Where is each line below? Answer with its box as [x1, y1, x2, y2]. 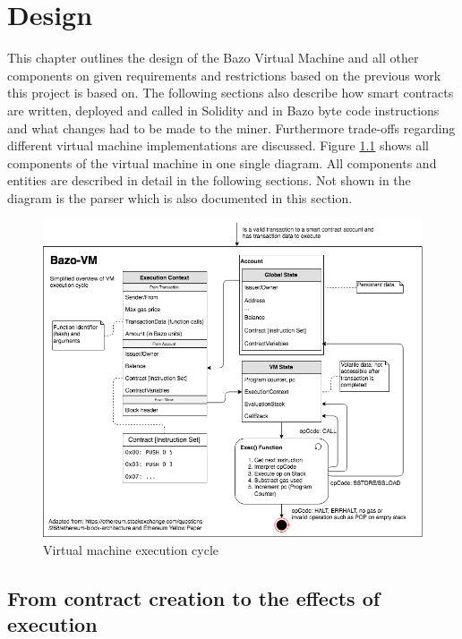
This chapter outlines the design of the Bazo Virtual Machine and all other [7, 48, 419, 67]
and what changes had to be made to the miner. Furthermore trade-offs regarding [7, 118, 456, 137]
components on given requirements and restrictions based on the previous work [7, 65, 441, 84]
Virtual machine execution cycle [43, 540, 219, 558]
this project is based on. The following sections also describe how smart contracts [7, 83, 454, 102]
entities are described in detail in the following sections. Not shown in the [7, 171, 411, 190]
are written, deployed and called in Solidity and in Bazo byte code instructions [7, 100, 440, 119]
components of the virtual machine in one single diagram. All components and [7, 153, 437, 172]
